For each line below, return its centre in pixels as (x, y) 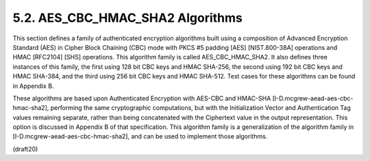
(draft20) (25, 149)
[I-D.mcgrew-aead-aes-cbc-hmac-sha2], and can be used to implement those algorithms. (140, 136)
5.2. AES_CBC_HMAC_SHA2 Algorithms (128, 18)
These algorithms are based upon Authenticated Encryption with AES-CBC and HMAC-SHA (142, 98)
